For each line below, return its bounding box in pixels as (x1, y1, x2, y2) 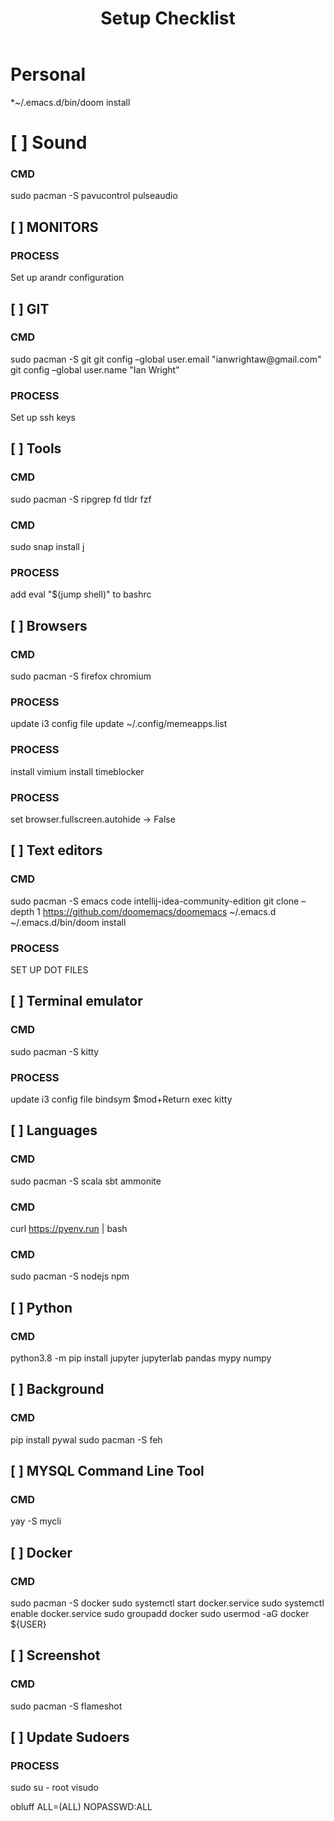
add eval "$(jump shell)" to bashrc (10, 588, 152, 601)
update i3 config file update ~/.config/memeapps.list (10, 718, 228, 730)
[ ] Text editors (10, 842, 103, 859)
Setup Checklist (100, 7, 236, 30)
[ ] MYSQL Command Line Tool (10, 1462, 205, 1479)
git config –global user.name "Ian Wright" (10, 363, 180, 376)
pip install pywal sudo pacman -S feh (10, 1433, 163, 1446)
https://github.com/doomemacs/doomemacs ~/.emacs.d (42, 905, 277, 917)
